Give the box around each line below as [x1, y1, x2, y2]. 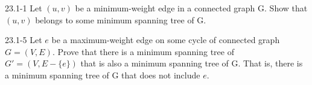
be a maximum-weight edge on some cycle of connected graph [51, 34, 280, 46]
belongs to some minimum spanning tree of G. [35, 13, 206, 26]
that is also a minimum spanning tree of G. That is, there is [80, 57, 303, 69]
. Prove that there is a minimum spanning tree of [52, 45, 234, 57]
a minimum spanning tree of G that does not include [5, 68, 200, 81]
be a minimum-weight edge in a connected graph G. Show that [75, 2, 308, 14]
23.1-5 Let [5, 34, 42, 46]
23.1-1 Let [5, 2, 42, 14]
